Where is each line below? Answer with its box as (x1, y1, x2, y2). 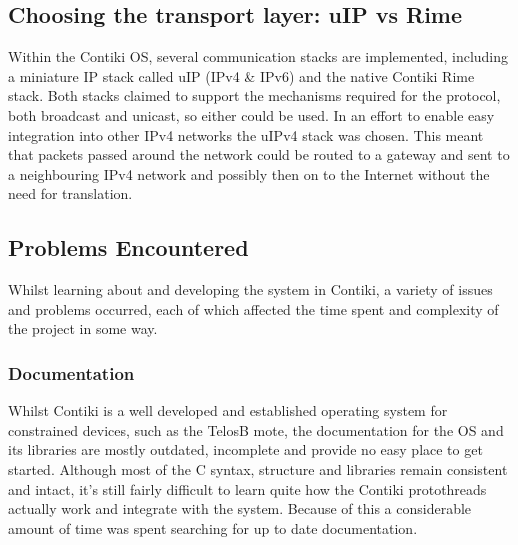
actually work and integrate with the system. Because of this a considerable (8, 498, 472, 519)
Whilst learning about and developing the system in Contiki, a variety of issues (8, 279, 493, 300)
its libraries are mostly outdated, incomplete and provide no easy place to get (8, 439, 483, 460)
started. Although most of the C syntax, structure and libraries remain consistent (8, 458, 508, 479)
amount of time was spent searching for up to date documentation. (8, 517, 418, 538)
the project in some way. (8, 318, 158, 339)
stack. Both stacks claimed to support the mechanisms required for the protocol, (8, 85, 501, 106)
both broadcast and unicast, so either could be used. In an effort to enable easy (8, 104, 495, 125)
